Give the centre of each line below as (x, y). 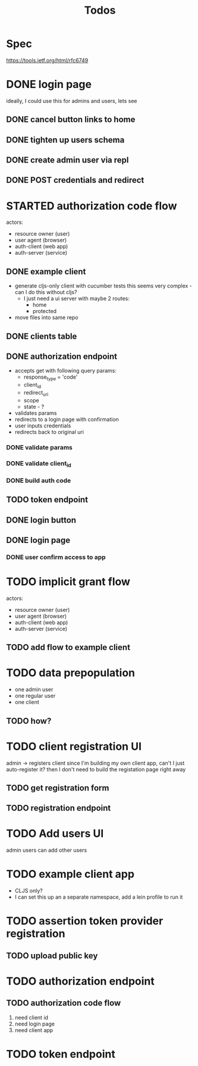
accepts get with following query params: (66, 371)
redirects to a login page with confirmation (67, 419)
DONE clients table (42, 336)
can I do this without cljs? (46, 292)
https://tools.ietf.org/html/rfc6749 (47, 60)
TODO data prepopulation (71, 673)
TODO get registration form (58, 788)
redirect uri (36, 393)
